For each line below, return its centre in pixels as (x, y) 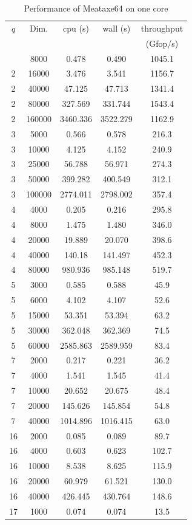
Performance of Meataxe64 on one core (96, 8)
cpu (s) (76, 28)
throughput (162, 28)
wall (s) (117, 28)
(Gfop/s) (162, 43)
